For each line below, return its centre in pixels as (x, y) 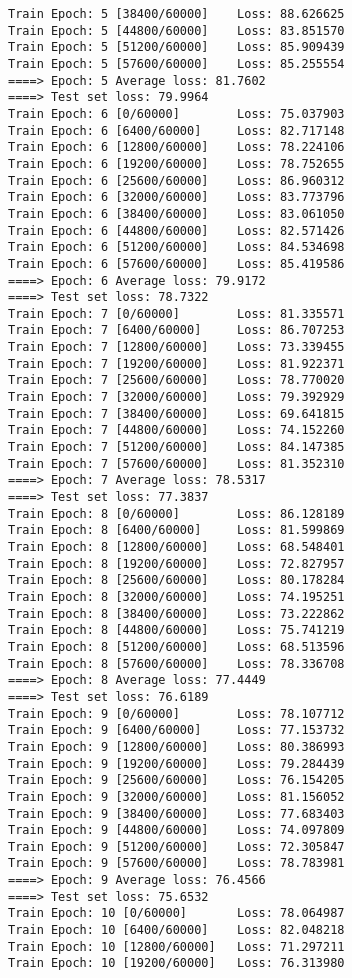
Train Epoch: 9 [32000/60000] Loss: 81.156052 (176, 796)
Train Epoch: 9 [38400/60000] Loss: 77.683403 (176, 813)
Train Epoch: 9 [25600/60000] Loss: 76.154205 (176, 780)
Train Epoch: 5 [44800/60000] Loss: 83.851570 (176, 30)
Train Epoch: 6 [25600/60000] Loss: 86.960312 (176, 180)
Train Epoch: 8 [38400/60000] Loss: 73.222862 (176, 613)
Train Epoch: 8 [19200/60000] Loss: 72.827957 (176, 563)
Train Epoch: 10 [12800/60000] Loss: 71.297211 (176, 946)
